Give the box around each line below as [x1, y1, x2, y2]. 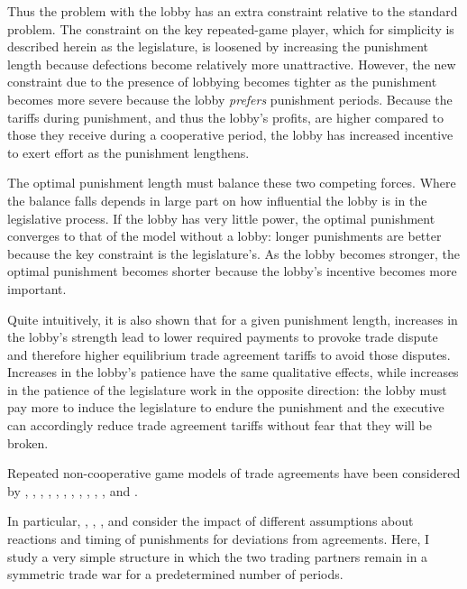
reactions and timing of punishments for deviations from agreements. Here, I [7, 529, 430, 548]
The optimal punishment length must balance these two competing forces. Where [7, 173, 456, 192]
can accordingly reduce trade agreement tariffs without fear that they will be [7, 416, 432, 435]
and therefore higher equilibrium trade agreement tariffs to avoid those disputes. [7, 345, 451, 364]
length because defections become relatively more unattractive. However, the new [7, 54, 456, 73]
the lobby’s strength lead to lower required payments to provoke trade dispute [7, 327, 438, 346]
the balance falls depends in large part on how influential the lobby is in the [7, 190, 427, 209]
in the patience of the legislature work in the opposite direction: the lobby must [7, 380, 447, 399]
